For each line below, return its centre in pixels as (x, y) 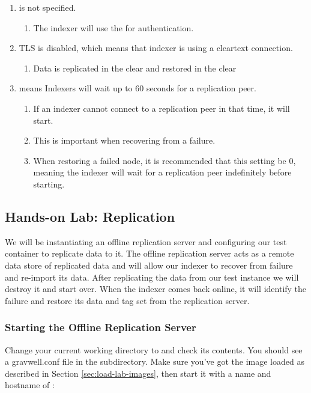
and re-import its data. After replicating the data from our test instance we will (152, 277)
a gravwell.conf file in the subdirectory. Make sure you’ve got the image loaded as (155, 361)
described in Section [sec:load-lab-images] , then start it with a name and (138, 373)
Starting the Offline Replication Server (101, 327)
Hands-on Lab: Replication (90, 216)
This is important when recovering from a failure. (124, 140)
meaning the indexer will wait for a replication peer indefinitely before (162, 172)
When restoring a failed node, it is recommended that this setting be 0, (165, 160)
